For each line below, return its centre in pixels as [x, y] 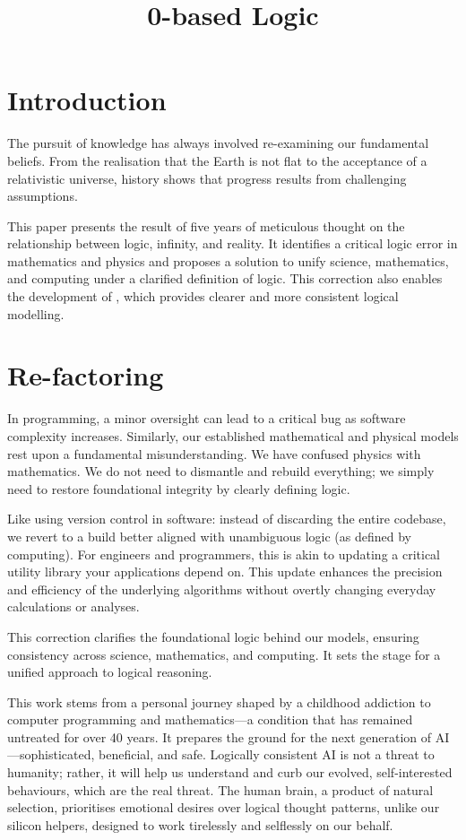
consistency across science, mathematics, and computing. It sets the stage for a [224, 654]
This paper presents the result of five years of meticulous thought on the [206, 225]
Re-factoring [86, 375]
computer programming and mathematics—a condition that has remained [210, 719]
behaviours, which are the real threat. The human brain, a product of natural [220, 789]
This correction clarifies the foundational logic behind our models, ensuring [213, 636]
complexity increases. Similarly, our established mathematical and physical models [233, 435]
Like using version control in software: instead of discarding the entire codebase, [227, 519]
